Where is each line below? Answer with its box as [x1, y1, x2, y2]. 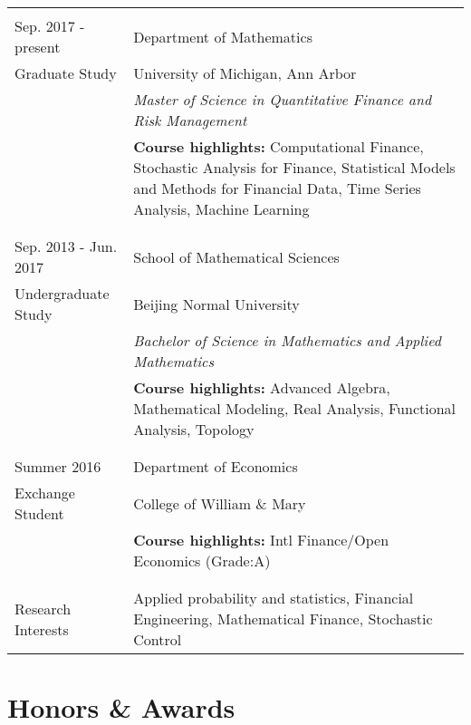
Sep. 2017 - [14, 15, 85, 36]
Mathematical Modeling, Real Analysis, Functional [133, 398, 457, 419]
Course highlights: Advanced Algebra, [133, 377, 390, 398]
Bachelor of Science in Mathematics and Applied [133, 330, 441, 351]
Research [14, 597, 72, 619]
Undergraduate [14, 283, 110, 304]
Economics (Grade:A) [133, 550, 271, 571]
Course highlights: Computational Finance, [133, 136, 424, 157]
